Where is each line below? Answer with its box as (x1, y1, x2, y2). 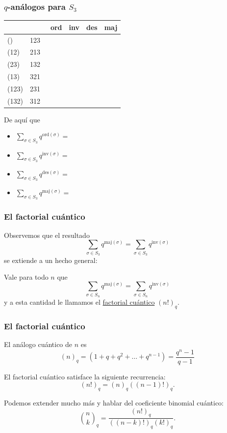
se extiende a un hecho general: (4, 255, 98, 265)
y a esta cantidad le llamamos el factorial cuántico (4, 296, 155, 307)
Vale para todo (4, 271, 49, 282)
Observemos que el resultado (4, 230, 90, 240)
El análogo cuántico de (4, 339, 73, 349)
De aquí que (4, 114, 40, 124)
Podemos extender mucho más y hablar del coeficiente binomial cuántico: (4, 398, 224, 408)
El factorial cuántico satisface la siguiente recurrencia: (4, 371, 166, 381)
